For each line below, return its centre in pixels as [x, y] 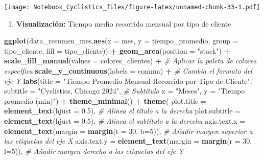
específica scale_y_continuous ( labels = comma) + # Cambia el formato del [128, 71]
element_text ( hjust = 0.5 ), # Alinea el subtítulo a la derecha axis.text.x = [125, 121]
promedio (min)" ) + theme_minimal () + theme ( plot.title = [105, 100]
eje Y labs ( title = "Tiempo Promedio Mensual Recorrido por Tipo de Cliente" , [128, 81]
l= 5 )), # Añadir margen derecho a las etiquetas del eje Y [94, 151]
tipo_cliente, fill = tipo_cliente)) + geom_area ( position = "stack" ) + [117, 50]
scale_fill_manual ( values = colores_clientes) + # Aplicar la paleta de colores [130, 61]
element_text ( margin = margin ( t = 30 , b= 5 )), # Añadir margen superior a [128, 131]
